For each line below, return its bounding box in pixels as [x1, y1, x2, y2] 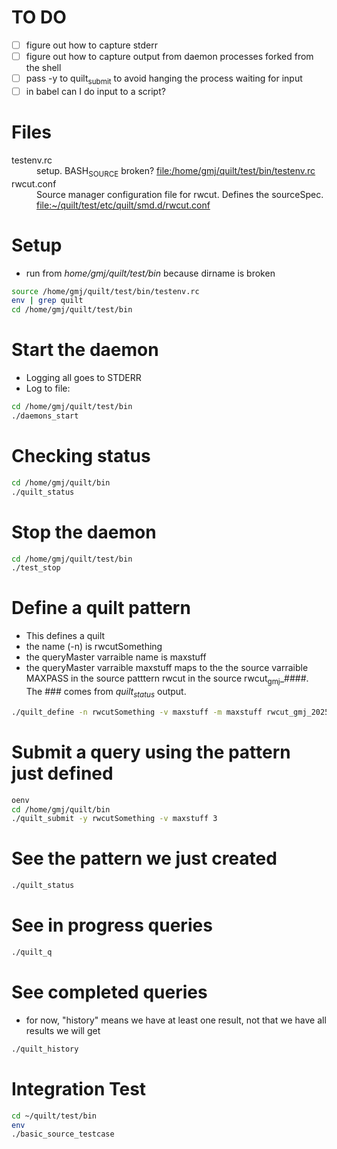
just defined [11, 762, 114, 785]
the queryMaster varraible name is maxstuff [25, 651, 207, 663]
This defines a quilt [25, 630, 106, 642]
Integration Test [11, 1077, 147, 1100]
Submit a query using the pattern [11, 741, 291, 763]
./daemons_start [11, 411, 79, 421]
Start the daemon [11, 339, 159, 361]
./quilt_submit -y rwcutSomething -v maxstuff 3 [11, 814, 218, 824]
